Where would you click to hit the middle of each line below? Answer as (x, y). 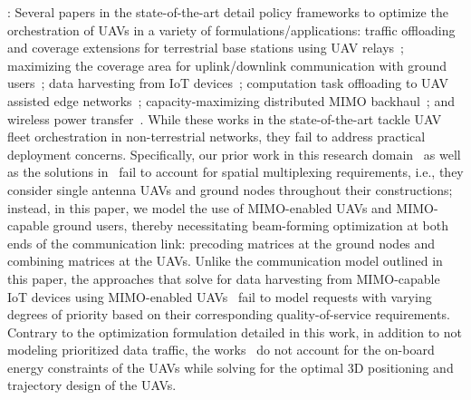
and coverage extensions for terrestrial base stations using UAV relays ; (206, 48)
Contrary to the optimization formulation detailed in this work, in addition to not (235, 332)
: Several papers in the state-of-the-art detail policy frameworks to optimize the (228, 12)
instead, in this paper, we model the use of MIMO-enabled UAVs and (200, 207)
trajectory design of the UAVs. (92, 385)
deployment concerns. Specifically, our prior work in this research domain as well (234, 154)
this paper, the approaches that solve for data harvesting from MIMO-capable (224, 278)
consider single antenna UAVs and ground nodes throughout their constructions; (230, 189)
